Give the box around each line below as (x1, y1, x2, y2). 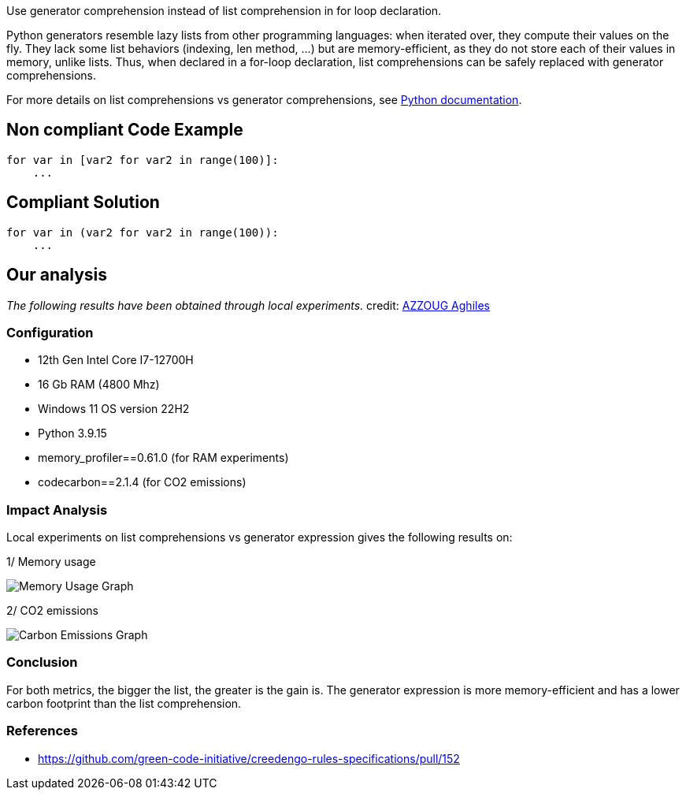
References (6, 723, 78, 739)
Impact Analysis (6, 501, 108, 518)
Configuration (6, 324, 94, 340)
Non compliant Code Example (6, 120, 243, 140)
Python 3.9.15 (38, 426, 107, 441)
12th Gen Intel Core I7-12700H (38, 353, 194, 367)
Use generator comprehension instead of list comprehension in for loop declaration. (6, 4, 442, 17)
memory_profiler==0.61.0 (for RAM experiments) (38, 451, 289, 465)
